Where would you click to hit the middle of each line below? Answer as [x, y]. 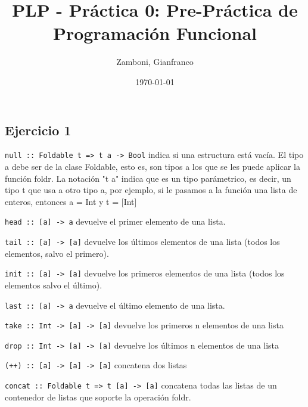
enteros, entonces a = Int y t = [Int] [71, 201]
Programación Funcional [155, 33]
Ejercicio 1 [38, 130]
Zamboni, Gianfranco [155, 62]
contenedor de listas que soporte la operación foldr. [98, 397]
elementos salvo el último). [54, 285]
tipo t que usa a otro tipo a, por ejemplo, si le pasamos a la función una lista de [151, 190]
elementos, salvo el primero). [57, 253]
